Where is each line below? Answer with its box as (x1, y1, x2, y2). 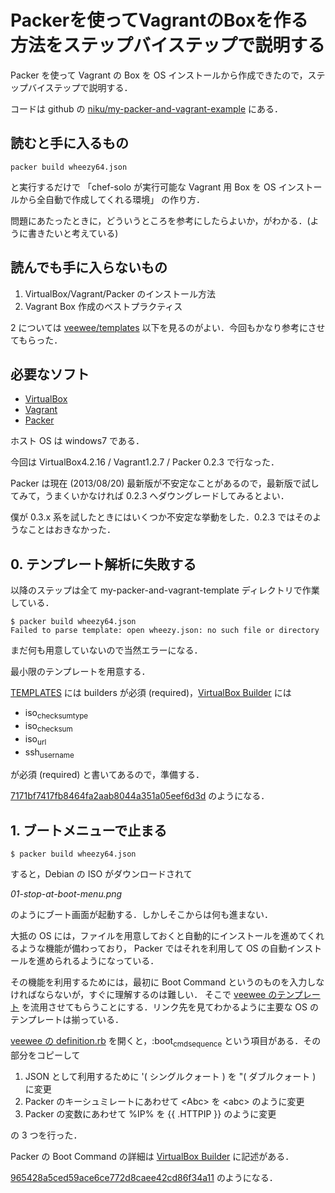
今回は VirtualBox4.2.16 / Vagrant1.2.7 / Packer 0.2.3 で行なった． (10, 456, 280, 468)
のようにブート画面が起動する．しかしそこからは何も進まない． (10, 909, 273, 921)
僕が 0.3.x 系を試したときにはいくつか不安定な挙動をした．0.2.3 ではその (10, 511, 313, 523)
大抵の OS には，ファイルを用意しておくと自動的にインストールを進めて (10, 930, 308, 942)
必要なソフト (10, 366, 90, 383)
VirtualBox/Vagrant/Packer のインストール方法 (24, 287, 217, 300)
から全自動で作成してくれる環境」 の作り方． (18, 193, 206, 205)
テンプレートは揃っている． (10, 1014, 124, 1026)
